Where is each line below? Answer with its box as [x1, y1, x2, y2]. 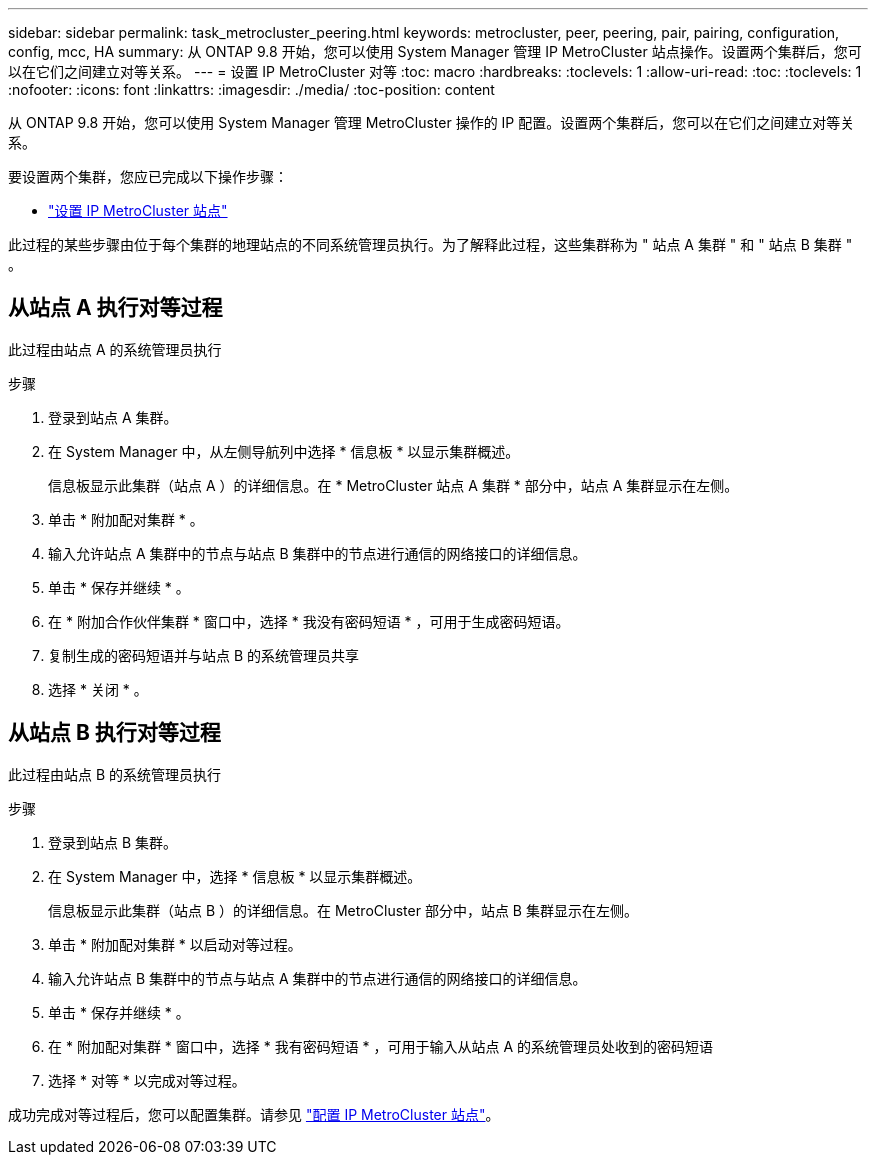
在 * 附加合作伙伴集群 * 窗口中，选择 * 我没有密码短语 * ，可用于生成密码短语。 [48, 612, 570, 630]
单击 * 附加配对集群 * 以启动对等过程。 [48, 935, 302, 953]
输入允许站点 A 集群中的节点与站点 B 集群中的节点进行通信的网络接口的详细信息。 [48, 544, 587, 562]
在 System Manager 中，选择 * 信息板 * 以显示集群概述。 [48, 867, 422, 885]
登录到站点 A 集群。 [48, 408, 178, 426]
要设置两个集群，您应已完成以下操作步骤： [8, 168, 288, 185]
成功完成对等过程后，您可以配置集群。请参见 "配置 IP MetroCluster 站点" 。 [8, 1105, 500, 1123]
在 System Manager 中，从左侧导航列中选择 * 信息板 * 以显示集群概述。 [48, 442, 520, 460]
